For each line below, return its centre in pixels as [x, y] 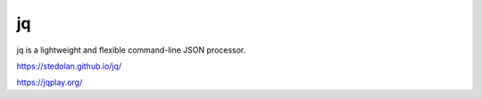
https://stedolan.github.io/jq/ [69, 66]
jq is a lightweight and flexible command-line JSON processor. [131, 50]
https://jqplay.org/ [50, 82]
